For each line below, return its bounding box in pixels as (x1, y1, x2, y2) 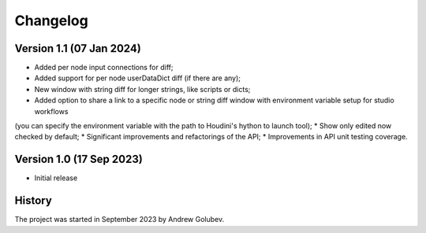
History (14, 194, 53, 208)
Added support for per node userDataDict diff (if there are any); (34, 73, 241, 83)
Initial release (34, 173, 78, 183)
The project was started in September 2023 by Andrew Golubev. (14, 215, 225, 224)
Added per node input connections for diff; (34, 63, 174, 72)
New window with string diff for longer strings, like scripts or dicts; (34, 84, 251, 94)
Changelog (14, 12, 88, 29)
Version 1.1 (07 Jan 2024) (14, 42, 141, 55)
